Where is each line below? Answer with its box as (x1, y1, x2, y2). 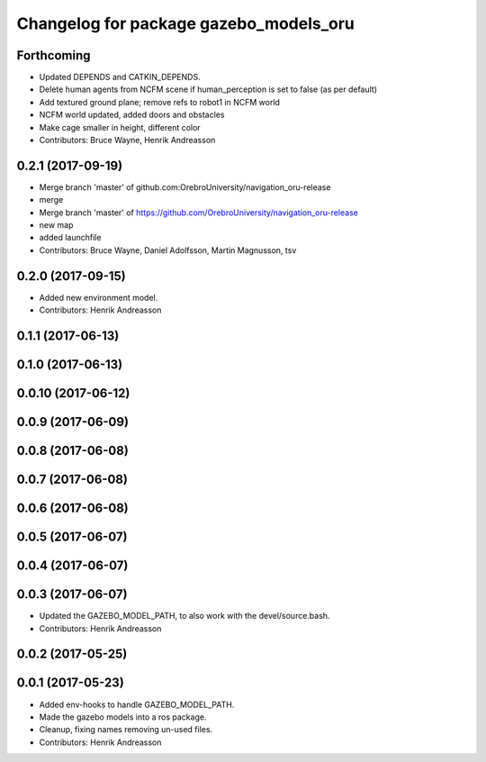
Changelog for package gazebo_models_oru (16, 14, 355, 33)
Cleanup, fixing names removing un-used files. (39, 724, 213, 735)
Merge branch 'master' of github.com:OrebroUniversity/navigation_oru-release (39, 181, 331, 193)
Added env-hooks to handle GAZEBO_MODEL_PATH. (39, 699, 235, 710)
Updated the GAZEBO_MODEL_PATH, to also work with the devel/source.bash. (39, 611, 330, 621)
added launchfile (39, 232, 102, 243)
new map (39, 220, 74, 231)
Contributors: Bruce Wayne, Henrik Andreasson (39, 135, 216, 146)
